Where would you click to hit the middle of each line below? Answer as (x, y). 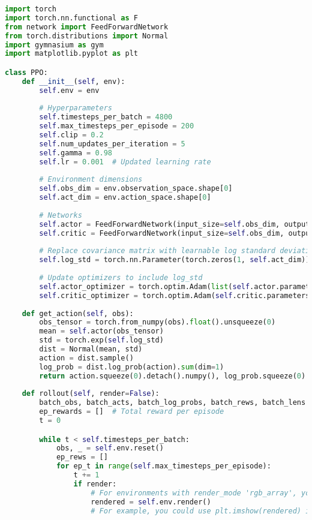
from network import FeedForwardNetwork (87, 27)
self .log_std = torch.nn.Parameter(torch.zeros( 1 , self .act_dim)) (175, 260)
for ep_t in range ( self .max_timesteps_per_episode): (163, 466)
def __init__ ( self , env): (73, 81)
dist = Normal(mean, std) (91, 349)
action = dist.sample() (86, 358)
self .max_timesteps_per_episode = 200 (117, 126)
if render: (95, 484)
